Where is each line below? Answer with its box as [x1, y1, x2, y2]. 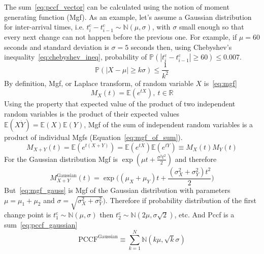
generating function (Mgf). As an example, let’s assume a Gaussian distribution [4, 11, 252, 22]
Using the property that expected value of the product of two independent [4, 98, 236, 109]
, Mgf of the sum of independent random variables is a [84, 119, 253, 130]
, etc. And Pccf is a [174, 209, 235, 220]
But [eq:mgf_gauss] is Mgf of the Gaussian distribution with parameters [4, 184, 230, 195]
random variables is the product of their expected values [4, 108, 179, 119]
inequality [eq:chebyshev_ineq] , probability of [4, 51, 147, 62]
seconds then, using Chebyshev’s [130, 41, 232, 52]
